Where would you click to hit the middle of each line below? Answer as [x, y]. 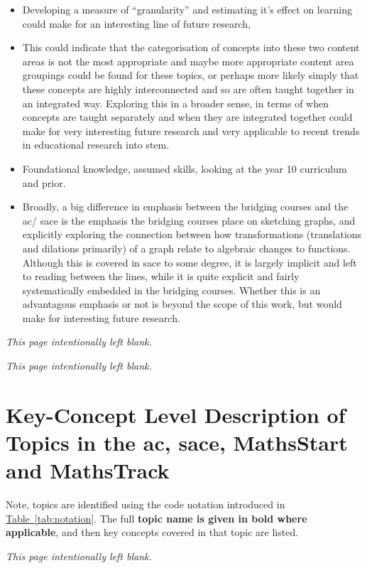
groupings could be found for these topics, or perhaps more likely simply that [191, 75]
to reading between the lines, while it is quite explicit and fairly [161, 276]
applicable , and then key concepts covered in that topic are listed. [152, 532]
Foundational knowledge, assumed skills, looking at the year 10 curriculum [185, 168]
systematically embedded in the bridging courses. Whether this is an [171, 290]
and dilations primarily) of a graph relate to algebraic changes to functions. [186, 248]
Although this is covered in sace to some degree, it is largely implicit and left [190, 262]
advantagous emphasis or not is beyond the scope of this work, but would [182, 304]
